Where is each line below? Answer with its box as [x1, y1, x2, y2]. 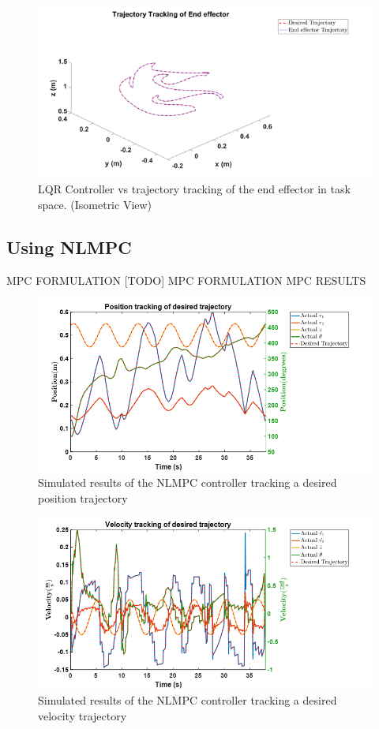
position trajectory [38, 489, 128, 506]
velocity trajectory [38, 707, 127, 723]
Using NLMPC [6, 234, 132, 259]
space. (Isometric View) [38, 196, 152, 212]
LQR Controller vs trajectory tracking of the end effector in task [38, 181, 351, 197]
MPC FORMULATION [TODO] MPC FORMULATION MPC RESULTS [6, 271, 366, 288]
